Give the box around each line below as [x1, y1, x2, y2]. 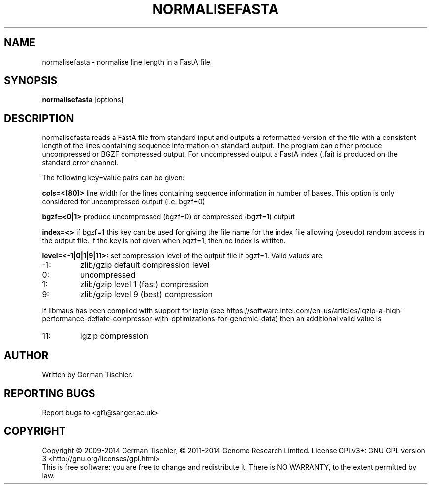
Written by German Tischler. [42, 370, 133, 379]
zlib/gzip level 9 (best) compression [80, 289, 213, 300]
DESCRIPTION [4, 112, 74, 125]
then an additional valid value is [279, 314, 382, 323]
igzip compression [80, 331, 148, 341]
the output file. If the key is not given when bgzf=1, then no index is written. [42, 236, 286, 245]
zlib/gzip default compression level [80, 260, 210, 270]
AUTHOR [4, 349, 49, 362]
